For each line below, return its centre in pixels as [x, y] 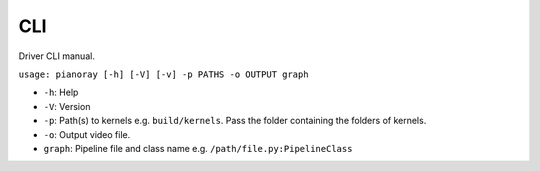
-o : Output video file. [87, 134]
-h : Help [61, 92]
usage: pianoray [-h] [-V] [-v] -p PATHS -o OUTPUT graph [163, 74]
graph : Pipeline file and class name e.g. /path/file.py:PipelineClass [198, 148]
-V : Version [67, 106]
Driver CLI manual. [56, 56]
